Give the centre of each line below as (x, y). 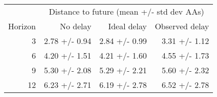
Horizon (22, 26)
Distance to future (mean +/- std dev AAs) (126, 11)
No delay (76, 26)
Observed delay (182, 26)
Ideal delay (128, 26)
